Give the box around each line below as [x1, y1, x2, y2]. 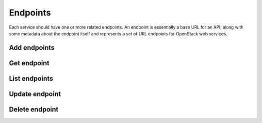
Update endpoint [9, 90, 61, 98]
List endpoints [9, 74, 53, 82]
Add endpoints [9, 44, 55, 52]
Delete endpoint [9, 105, 59, 113]
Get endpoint [9, 59, 49, 67]
